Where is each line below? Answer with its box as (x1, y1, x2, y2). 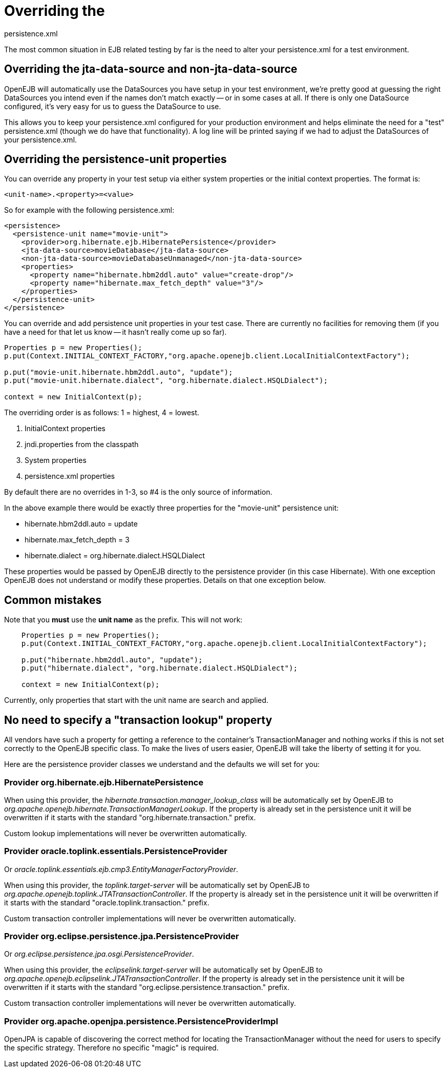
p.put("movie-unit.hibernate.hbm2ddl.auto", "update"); (4, 368, 233, 377)
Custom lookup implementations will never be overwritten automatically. (4, 828, 247, 838)
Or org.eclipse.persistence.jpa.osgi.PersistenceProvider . (4, 949, 194, 959)
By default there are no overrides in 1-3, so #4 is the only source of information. (4, 488, 272, 497)
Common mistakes (4, 593, 102, 606)
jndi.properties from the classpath (25, 440, 139, 449)
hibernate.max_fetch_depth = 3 (25, 535, 130, 544)
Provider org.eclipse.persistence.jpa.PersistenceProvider (4, 931, 239, 941)
